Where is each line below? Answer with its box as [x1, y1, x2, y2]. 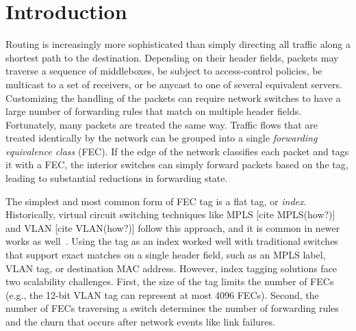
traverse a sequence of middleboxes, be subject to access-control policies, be [5, 64, 322, 78]
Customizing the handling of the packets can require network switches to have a [5, 90, 341, 105]
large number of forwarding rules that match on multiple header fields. [5, 104, 302, 118]
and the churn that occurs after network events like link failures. [5, 315, 275, 328]
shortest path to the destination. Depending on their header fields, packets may [5, 50, 339, 64]
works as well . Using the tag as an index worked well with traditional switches [5, 234, 338, 248]
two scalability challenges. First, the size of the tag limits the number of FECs [5, 274, 334, 289]
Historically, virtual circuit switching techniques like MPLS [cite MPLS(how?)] [5, 207, 335, 222]
